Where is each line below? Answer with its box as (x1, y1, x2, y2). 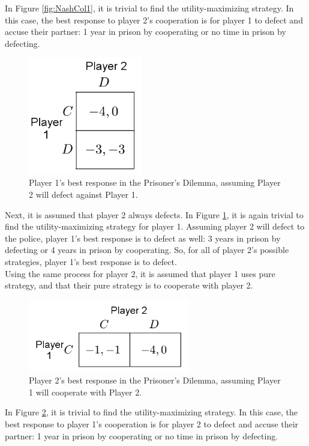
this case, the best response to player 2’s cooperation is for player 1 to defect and (5, 13, 303, 26)
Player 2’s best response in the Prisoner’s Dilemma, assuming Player (29, 374, 281, 386)
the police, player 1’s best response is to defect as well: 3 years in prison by (5, 231, 281, 244)
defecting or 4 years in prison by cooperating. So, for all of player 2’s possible (5, 243, 289, 256)
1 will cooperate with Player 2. (29, 385, 142, 398)
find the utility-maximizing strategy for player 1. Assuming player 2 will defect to (5, 220, 305, 233)
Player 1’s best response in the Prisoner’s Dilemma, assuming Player (29, 176, 281, 189)
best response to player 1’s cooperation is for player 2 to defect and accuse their (5, 417, 299, 430)
